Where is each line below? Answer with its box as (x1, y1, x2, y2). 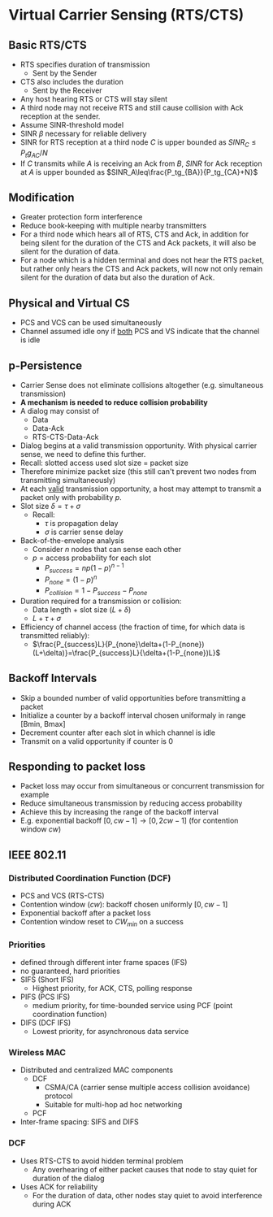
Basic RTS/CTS (8, 38, 87, 52)
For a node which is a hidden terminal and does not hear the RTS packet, (19, 255, 265, 265)
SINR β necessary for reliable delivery (19, 128, 147, 138)
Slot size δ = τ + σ (19, 502, 81, 511)
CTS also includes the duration (19, 77, 123, 86)
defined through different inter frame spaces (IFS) (19, 958, 188, 967)
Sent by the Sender (32, 68, 97, 78)
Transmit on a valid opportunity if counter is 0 (19, 736, 173, 745)
